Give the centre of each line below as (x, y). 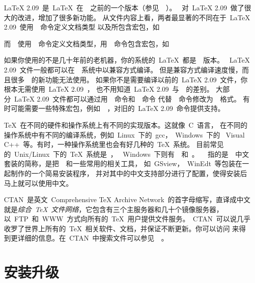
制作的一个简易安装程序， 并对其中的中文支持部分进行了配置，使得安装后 (129, 173)
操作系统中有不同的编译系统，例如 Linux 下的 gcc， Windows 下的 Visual (124, 134)
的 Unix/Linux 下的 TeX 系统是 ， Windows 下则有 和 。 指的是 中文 (127, 154)
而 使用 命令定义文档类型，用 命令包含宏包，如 (86, 43)
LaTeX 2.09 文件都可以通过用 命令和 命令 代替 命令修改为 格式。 (127, 98)
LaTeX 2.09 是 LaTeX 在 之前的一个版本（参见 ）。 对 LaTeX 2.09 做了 (124, 7)
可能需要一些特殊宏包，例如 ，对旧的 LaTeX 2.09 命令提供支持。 (117, 108)
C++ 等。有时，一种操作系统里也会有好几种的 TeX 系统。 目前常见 (114, 144)
